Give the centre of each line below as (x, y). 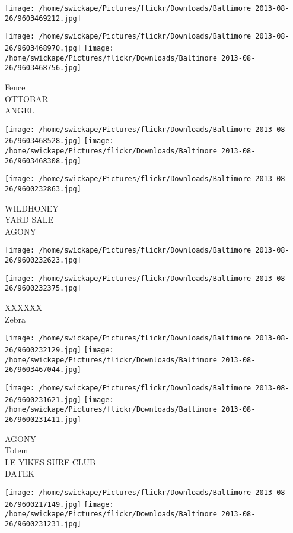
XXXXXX (23, 307)
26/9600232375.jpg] (43, 288)
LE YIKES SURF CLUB (50, 461)
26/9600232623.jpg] (43, 261)
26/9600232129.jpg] (43, 350)
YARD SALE (29, 220)
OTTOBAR (26, 98)
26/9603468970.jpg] (43, 48)
